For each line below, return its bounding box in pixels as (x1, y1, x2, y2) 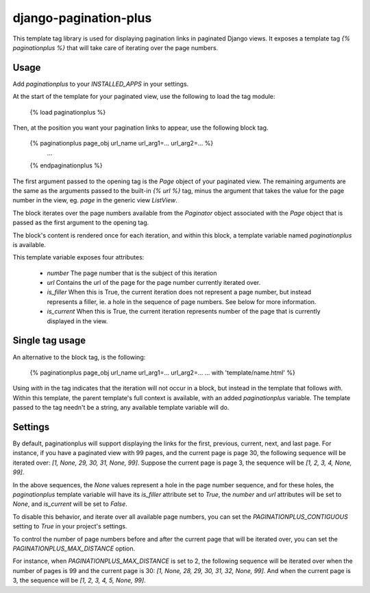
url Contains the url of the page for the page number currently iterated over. (47, 279, 261, 287)
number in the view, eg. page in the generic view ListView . (12, 196, 177, 205)
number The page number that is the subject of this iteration (47, 268, 217, 277)
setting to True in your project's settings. (12, 522, 127, 531)
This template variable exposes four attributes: (12, 253, 145, 261)
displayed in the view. (47, 316, 108, 325)
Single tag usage (12, 335, 86, 347)
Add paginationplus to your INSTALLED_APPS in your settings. (12, 80, 189, 88)
